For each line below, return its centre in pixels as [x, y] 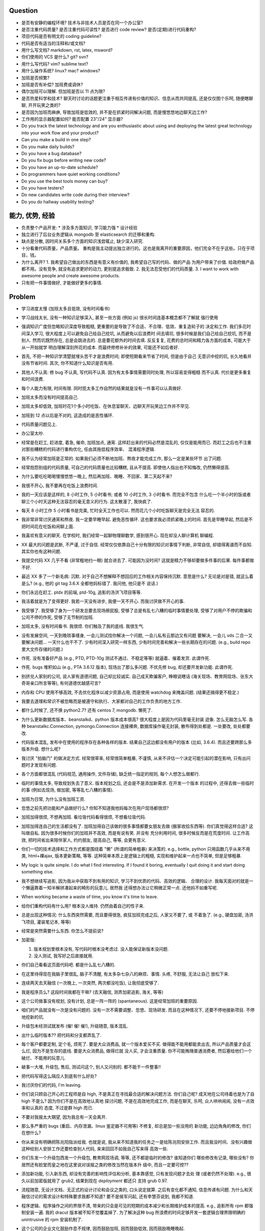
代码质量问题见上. [39, 424]
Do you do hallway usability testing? [58, 201]
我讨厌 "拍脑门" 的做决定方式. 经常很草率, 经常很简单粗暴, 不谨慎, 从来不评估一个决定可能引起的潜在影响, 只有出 [134, 758]
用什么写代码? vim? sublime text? [55, 64]
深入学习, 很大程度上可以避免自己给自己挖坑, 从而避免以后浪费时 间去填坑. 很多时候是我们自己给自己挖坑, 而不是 [138, 333]
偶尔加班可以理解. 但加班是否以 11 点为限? [63, 92]
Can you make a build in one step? [56, 140]
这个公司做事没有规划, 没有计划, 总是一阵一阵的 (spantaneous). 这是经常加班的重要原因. [110, 1001]
